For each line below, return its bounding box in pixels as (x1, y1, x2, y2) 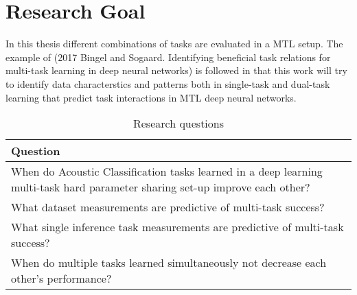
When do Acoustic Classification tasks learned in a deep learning (11, 163, 323, 180)
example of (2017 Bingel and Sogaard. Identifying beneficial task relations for (5, 49, 331, 64)
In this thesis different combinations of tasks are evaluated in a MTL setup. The (5, 36, 343, 51)
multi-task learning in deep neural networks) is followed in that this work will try (5, 63, 347, 78)
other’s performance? (11, 270, 112, 287)
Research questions (133, 115, 224, 132)
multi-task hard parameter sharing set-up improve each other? (11, 179, 310, 196)
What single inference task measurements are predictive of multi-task (11, 219, 344, 235)
